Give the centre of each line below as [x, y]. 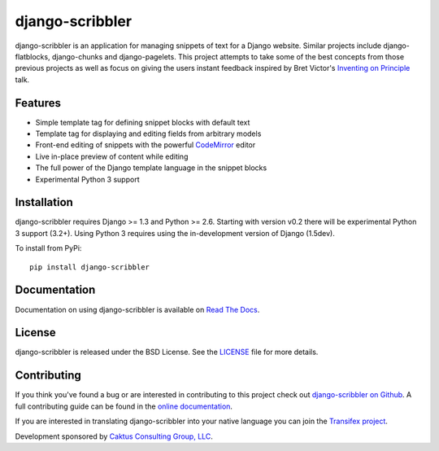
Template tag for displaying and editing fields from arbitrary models [148, 134]
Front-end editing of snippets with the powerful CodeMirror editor [146, 145]
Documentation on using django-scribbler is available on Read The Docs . [137, 309]
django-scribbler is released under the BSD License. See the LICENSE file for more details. [167, 352]
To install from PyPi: [48, 248]
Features [38, 103]
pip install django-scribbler [90, 267]
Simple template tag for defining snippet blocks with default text [143, 122]
